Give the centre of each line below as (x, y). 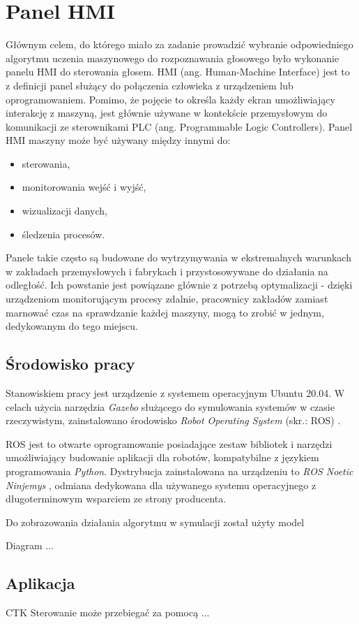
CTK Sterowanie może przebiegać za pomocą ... (108, 612)
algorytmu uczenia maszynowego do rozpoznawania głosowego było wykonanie (173, 58)
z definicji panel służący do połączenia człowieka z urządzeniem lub (150, 85)
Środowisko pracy (70, 364)
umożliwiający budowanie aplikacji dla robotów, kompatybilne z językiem (162, 457)
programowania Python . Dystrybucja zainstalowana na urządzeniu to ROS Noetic (179, 471)
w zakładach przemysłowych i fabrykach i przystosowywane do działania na (167, 271)
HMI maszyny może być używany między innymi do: (118, 140)
